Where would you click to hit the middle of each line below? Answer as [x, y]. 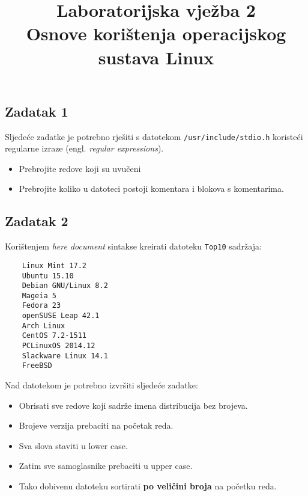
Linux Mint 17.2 [54, 265]
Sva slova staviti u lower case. [73, 445]
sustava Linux [156, 57]
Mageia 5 [39, 295]
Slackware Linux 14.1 [65, 356]
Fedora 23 [41, 306]
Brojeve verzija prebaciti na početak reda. [96, 425]
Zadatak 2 [37, 221]
